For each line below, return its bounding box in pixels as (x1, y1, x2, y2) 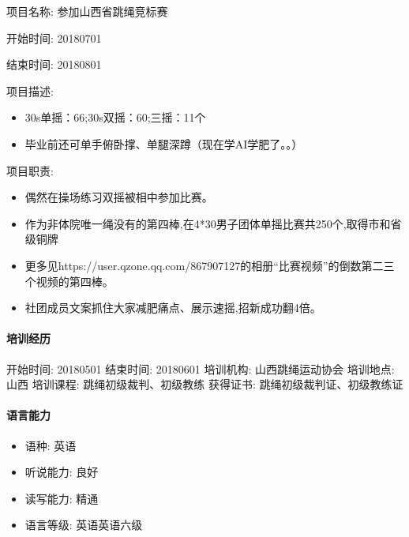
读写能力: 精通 (24, 490, 99, 506)
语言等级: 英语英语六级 (24, 516, 143, 533)
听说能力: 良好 (24, 464, 99, 480)
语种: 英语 (24, 437, 77, 453)
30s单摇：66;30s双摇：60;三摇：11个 (24, 109, 206, 126)
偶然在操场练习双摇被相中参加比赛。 (24, 189, 213, 205)
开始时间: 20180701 (6, 29, 102, 46)
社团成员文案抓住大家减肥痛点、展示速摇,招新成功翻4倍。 (24, 299, 321, 316)
